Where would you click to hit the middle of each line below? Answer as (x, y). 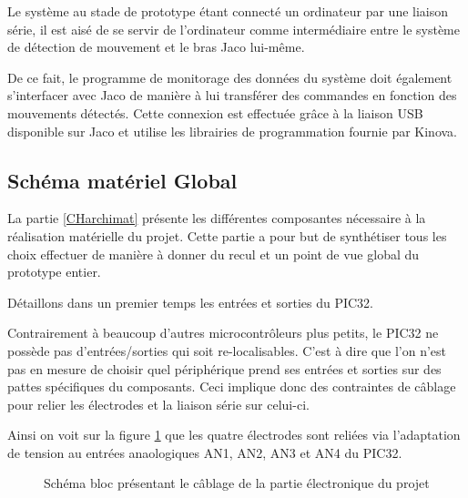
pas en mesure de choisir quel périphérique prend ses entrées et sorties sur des (224, 368)
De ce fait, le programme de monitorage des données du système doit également (230, 77)
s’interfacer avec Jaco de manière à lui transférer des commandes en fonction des (232, 95)
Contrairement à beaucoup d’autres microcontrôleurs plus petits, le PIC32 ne (223, 333)
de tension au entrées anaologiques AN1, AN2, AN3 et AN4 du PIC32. (205, 452)
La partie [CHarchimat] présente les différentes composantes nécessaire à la (217, 218)
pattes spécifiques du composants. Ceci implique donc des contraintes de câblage (232, 386)
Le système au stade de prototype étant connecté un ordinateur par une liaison (228, 11)
